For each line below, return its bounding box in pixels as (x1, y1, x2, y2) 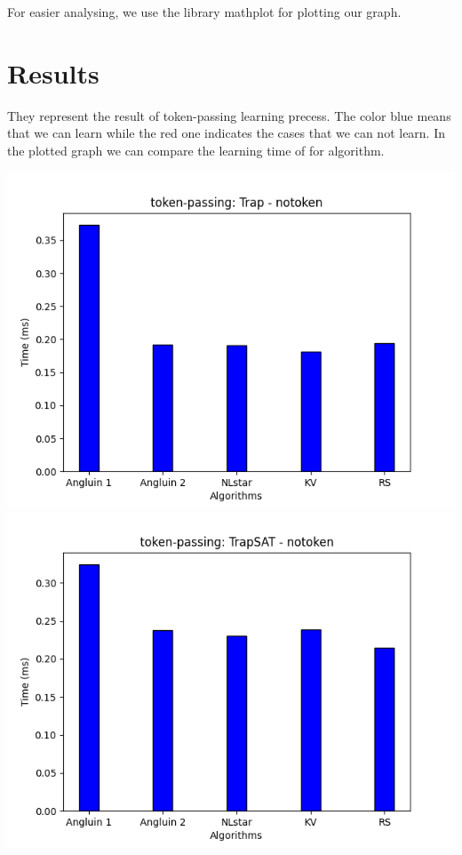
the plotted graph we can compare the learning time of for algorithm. (7, 140, 385, 159)
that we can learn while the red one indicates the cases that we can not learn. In (7, 124, 446, 142)
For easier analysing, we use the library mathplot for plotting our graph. (7, 3, 402, 20)
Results (7, 54, 100, 91)
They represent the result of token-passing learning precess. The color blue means (7, 106, 451, 124)
